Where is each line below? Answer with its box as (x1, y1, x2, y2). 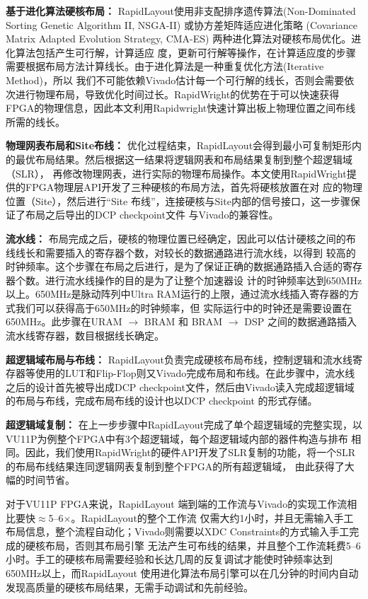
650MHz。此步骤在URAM (6, 314, 122, 329)
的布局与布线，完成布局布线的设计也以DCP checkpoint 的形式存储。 (6, 393, 318, 408)
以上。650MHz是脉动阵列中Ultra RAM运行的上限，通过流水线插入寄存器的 (6, 286, 350, 301)
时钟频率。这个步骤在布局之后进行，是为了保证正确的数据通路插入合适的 (6, 259, 343, 274)
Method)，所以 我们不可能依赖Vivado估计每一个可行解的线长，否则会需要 (6, 72, 345, 87)
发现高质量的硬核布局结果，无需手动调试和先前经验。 (6, 579, 253, 594)
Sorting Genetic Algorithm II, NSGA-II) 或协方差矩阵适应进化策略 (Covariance (6, 17, 357, 32)
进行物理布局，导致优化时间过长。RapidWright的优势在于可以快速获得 (15, 86, 340, 101)
